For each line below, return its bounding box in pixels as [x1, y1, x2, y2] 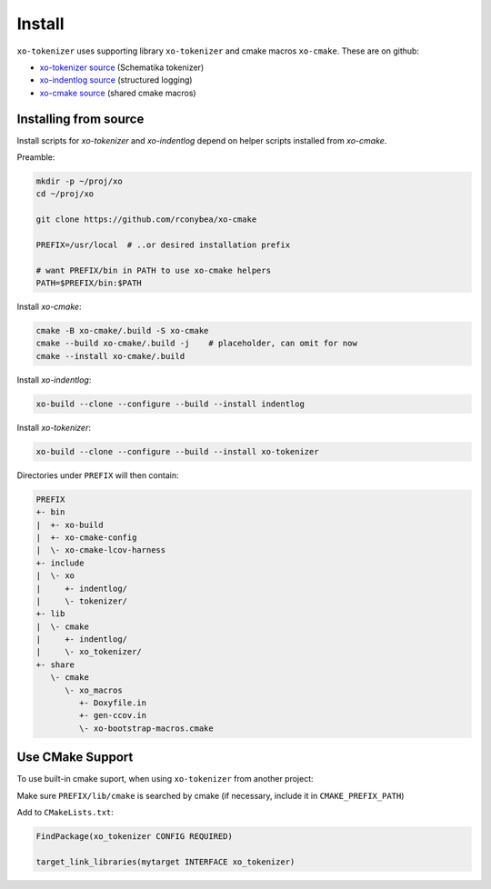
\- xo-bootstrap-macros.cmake [78, 723, 214, 734]
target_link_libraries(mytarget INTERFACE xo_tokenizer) [35, 856, 296, 867]
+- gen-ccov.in [78, 710, 147, 721]
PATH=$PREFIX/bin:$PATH [35, 278, 143, 288]
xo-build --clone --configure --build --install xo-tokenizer [35, 446, 319, 456]
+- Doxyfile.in [78, 698, 147, 708]
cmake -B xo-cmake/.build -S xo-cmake [35, 325, 209, 336]
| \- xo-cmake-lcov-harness [35, 545, 166, 555]
